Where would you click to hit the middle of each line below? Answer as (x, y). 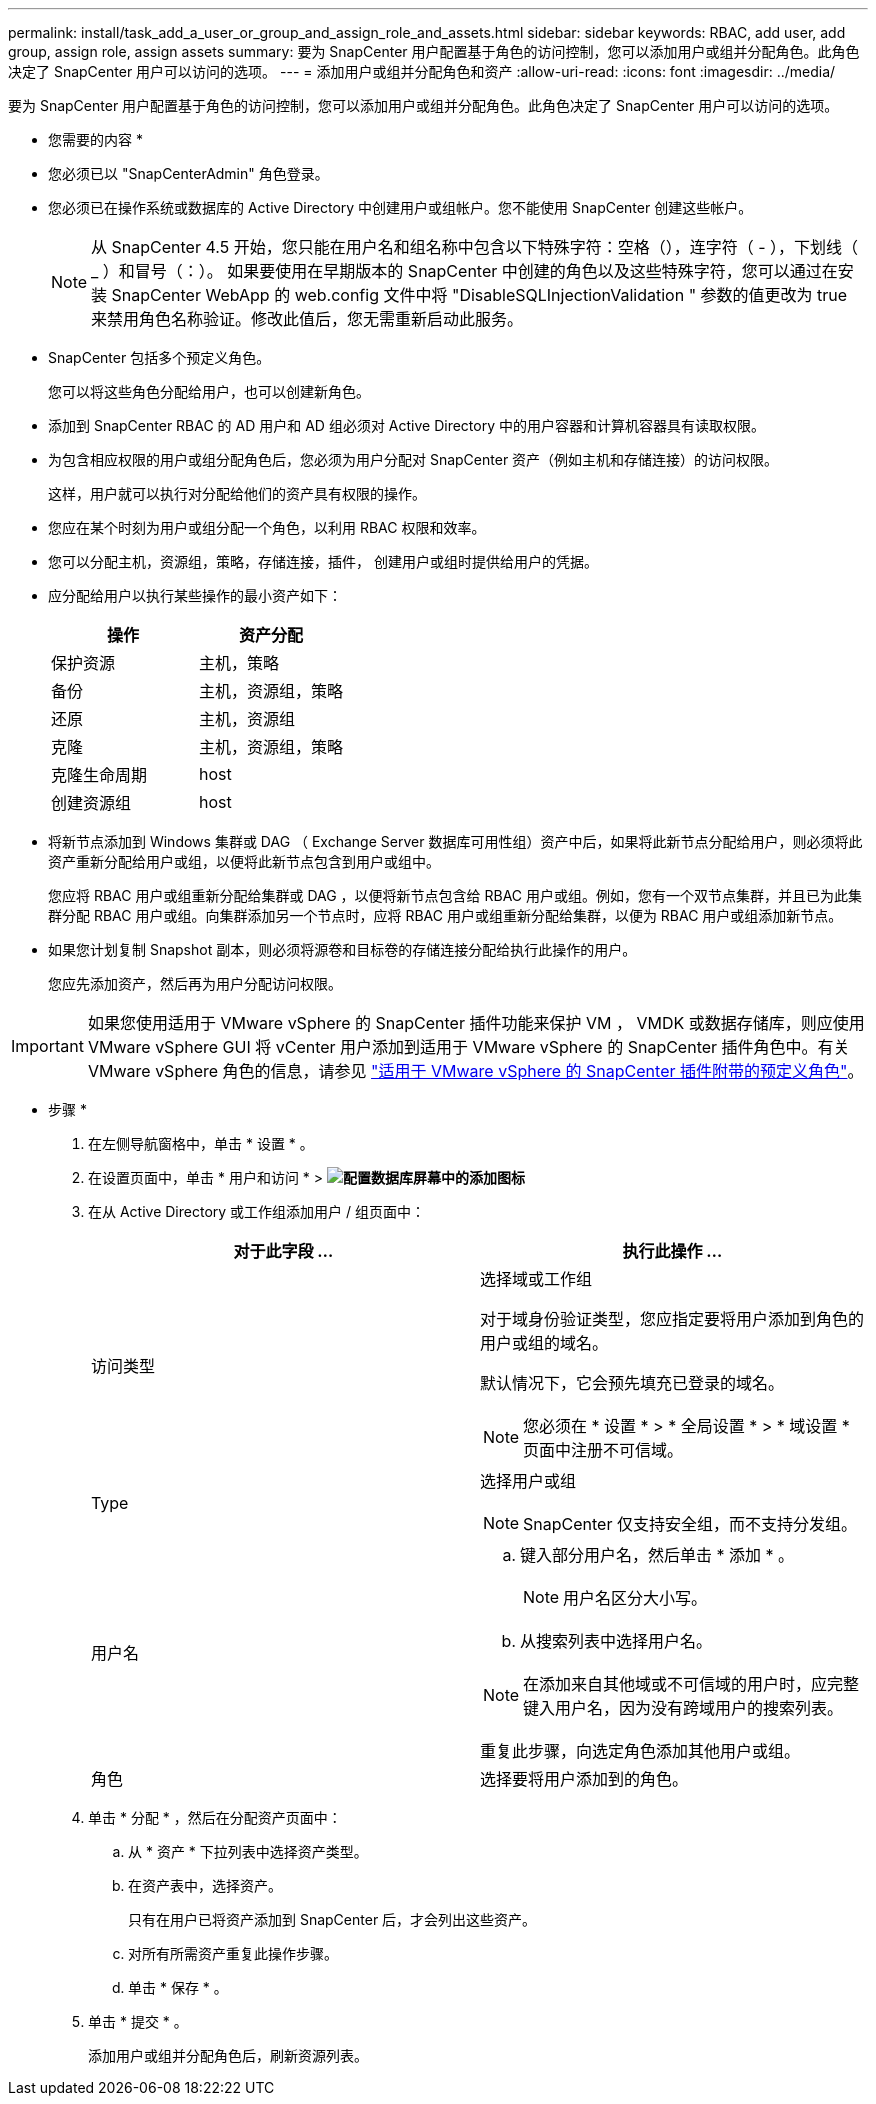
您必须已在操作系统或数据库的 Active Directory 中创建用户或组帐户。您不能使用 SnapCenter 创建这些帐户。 (400, 207)
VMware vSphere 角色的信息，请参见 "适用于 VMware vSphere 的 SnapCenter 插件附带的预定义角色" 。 (475, 1071)
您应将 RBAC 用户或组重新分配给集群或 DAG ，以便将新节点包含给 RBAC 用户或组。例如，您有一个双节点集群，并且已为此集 (455, 895)
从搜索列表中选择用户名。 (616, 1641)
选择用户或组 (528, 1481)
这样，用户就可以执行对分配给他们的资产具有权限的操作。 (237, 493)
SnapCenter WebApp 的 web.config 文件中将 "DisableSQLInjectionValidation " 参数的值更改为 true (479, 295)
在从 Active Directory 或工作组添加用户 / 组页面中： (257, 1211)
